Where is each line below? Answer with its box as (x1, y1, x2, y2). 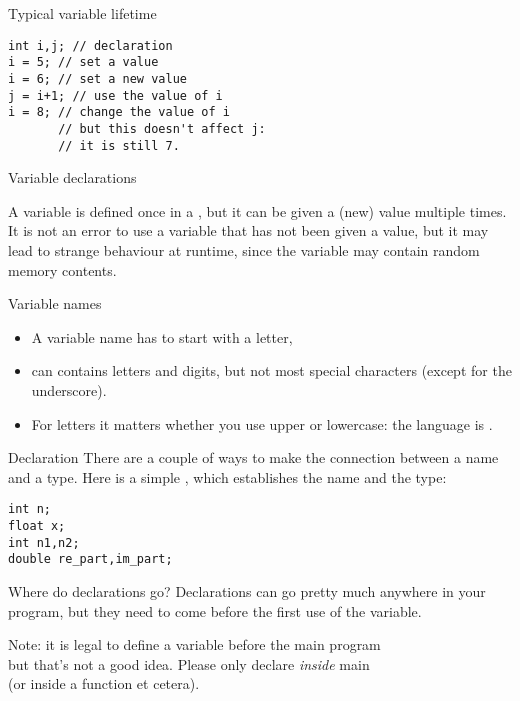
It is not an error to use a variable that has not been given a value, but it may (8, 220, 489, 241)
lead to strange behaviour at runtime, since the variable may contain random (8, 239, 480, 260)
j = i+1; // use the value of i (8, 88, 223, 103)
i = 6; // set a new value (8, 71, 187, 86)
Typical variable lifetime (8, 3, 157, 23)
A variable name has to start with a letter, (31, 326, 293, 347)
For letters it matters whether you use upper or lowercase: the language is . (31, 413, 493, 434)
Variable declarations (8, 167, 137, 188)
